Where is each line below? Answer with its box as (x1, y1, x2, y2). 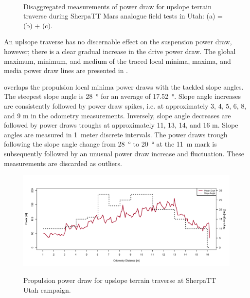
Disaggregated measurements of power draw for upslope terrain (23, 1, 212, 11)
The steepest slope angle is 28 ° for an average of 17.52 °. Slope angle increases (4, 91, 241, 101)
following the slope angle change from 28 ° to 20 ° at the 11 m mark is (4, 139, 217, 149)
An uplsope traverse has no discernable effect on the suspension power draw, (4, 37, 232, 47)
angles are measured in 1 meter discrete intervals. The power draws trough (4, 129, 228, 139)
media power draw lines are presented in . (4, 65, 128, 75)
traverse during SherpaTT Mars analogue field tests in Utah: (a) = (23, 11, 223, 21)
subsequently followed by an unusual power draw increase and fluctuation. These (4, 148, 245, 158)
